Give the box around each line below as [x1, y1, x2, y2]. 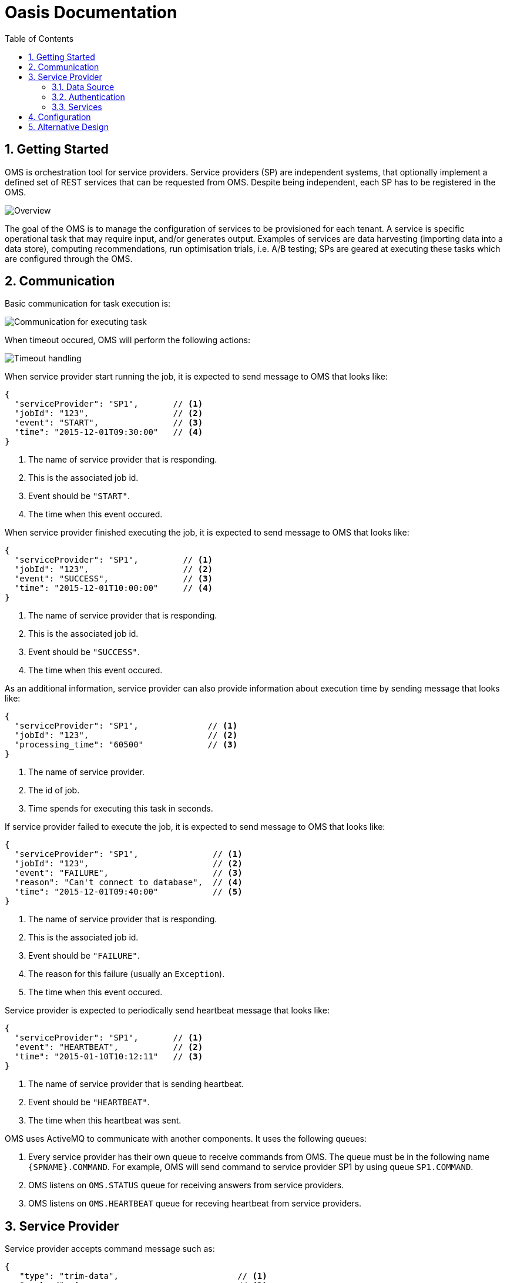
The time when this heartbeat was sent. [28, 1115, 182, 1126]
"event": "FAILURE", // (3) [14, 868, 243, 878]
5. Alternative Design [28, 121, 109, 132]
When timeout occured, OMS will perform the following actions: [5, 335, 250, 345]
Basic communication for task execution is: [5, 298, 171, 309]
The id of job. [28, 785, 80, 796]
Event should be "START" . [28, 491, 130, 501]
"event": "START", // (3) [14, 418, 203, 428]
